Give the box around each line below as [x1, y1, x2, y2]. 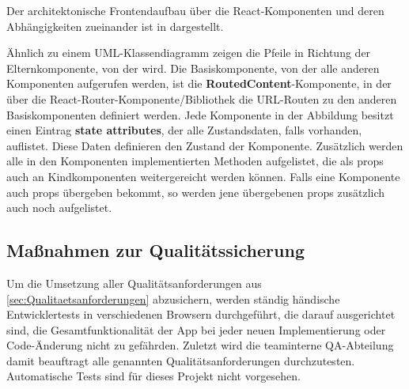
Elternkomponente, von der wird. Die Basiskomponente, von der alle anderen [6, 59, 380, 76]
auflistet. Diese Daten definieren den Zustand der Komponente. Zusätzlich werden [6, 137, 403, 153]
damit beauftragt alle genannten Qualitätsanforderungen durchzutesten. [6, 352, 355, 368]
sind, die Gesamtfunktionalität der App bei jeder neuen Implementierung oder [6, 321, 386, 338]
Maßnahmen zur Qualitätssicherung [6, 238, 305, 262]
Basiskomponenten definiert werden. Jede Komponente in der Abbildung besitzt [6, 106, 394, 123]
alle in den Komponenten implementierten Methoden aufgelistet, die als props [6, 153, 384, 169]
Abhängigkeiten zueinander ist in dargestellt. [6, 17, 224, 34]
